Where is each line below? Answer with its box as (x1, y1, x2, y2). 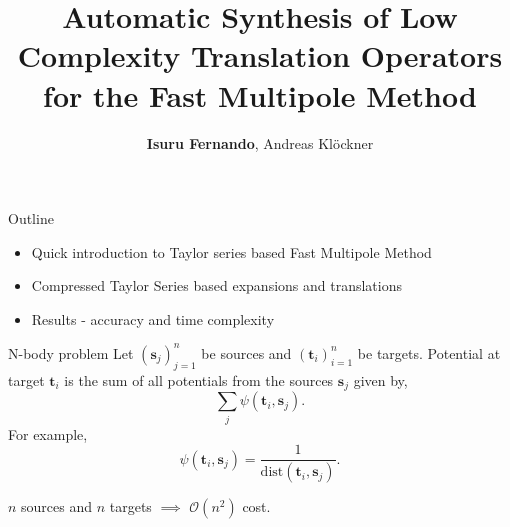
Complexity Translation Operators (17, 35, 503, 76)
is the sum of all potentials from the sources (64, 369, 334, 390)
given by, (353, 369, 408, 390)
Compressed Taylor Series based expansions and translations (31, 275, 403, 296)
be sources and (201, 342, 292, 363)
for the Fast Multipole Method (43, 74, 477, 115)
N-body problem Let (8, 342, 134, 363)
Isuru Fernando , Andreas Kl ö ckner (146, 132, 374, 153)
